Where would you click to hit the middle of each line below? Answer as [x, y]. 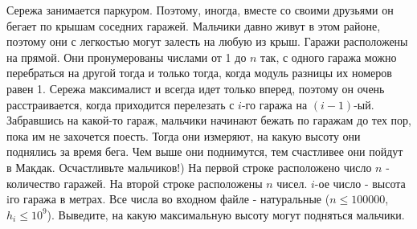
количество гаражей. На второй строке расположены [135, 183]
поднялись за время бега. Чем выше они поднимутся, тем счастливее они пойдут [205, 151]
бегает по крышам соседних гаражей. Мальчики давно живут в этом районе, [194, 25]
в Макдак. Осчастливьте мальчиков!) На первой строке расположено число [189, 167]
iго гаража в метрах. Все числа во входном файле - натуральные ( [168, 199]
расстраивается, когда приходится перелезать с [121, 104]
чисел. [292, 183]
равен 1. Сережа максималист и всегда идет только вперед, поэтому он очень [196, 88]
